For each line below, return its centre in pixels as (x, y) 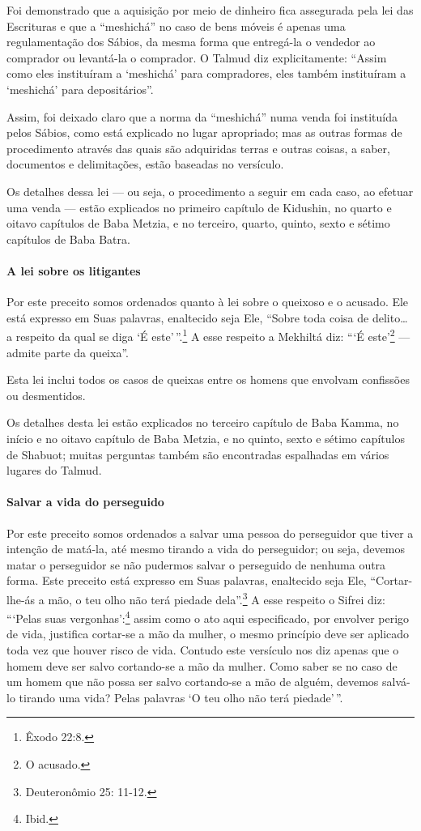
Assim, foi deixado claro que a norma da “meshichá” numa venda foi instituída (202, 116)
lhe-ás (21, 599)
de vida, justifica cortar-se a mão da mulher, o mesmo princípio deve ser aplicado (208, 634)
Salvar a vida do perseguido (85, 502)
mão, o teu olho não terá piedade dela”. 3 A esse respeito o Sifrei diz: (217, 598)
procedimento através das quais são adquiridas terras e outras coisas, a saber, (198, 148)
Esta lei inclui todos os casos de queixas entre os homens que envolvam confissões (208, 379)
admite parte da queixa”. (68, 352)
